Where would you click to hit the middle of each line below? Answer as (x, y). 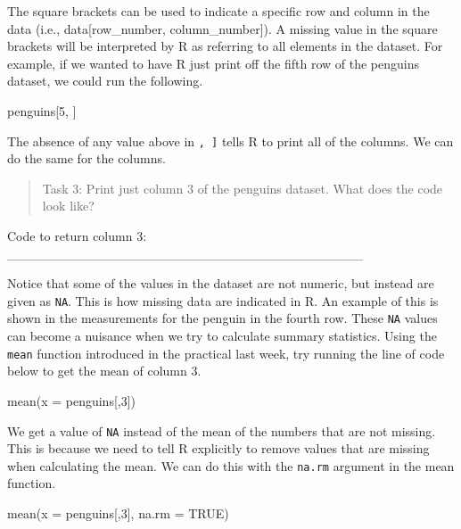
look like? (68, 206)
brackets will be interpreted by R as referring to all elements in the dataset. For (225, 46)
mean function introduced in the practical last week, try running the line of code (226, 353)
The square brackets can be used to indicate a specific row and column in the (218, 11)
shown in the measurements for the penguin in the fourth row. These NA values (222, 318)
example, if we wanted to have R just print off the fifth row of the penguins (214, 63)
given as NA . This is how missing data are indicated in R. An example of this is (223, 300)
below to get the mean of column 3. (104, 371)
